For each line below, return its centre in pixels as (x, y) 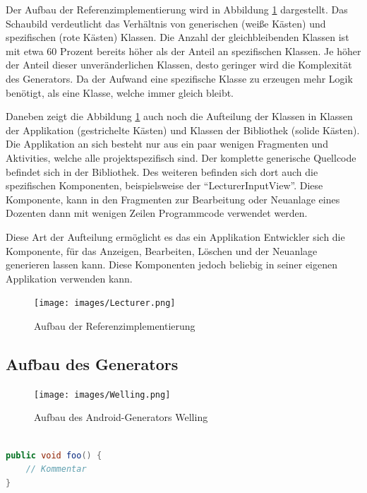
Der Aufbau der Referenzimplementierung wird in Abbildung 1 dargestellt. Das (177, 9)
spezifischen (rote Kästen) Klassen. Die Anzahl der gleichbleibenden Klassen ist (178, 37)
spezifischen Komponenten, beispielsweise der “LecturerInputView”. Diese (164, 185)
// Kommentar (56, 469)
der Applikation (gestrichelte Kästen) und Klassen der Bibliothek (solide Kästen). (183, 130)
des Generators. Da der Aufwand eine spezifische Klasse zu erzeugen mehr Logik (179, 78)
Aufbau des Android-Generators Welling (121, 417)
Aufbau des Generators (92, 363)
